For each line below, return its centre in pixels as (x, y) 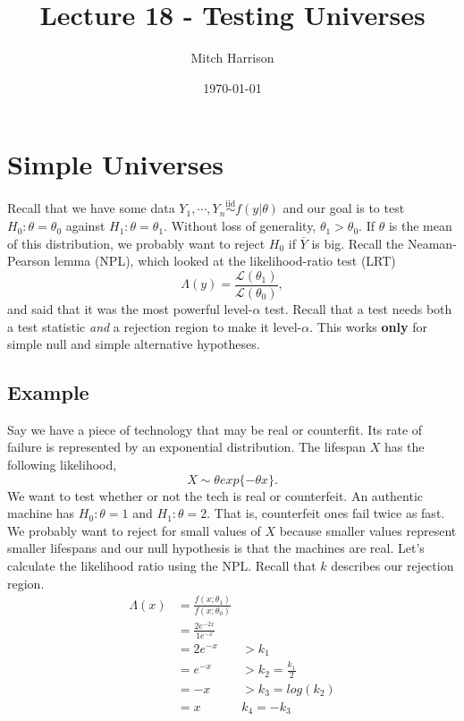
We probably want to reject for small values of (134, 530)
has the (404, 447)
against (85, 226)
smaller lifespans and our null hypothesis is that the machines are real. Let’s (216, 548)
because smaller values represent (368, 530)
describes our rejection (392, 566)
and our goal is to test (344, 208)
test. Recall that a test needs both (359, 308)
